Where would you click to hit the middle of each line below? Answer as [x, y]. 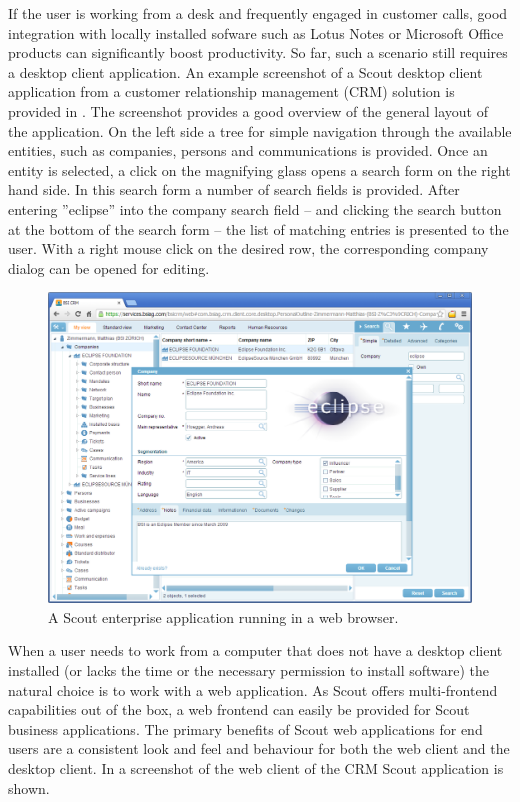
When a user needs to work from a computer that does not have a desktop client [255, 650]
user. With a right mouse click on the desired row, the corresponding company [248, 248]
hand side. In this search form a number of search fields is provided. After [234, 189]
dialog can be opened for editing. [109, 267]
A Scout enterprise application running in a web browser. [223, 616]
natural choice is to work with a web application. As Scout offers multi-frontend [253, 689]
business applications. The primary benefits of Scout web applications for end [245, 728]
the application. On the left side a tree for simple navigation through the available [260, 130]
